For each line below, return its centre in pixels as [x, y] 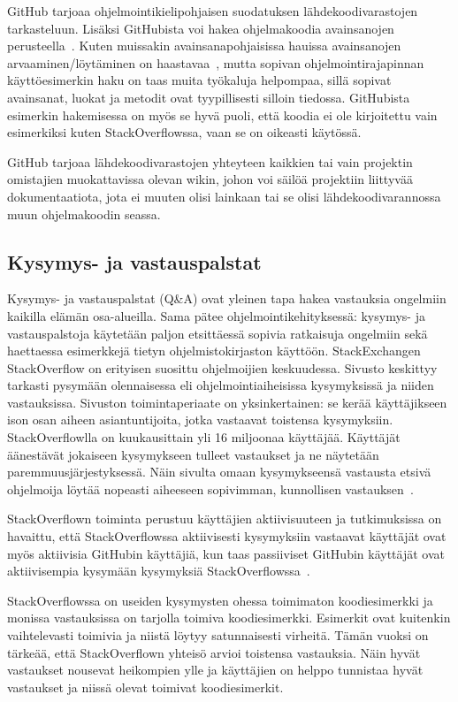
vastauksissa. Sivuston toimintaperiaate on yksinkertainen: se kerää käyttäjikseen [227, 402]
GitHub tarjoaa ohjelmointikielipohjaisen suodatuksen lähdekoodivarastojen [213, 11]
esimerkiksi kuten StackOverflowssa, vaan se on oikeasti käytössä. [184, 132]
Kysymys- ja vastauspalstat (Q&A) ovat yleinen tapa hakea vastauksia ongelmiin [227, 298]
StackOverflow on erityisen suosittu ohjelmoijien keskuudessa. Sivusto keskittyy [222, 367]
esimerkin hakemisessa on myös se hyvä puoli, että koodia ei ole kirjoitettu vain [222, 114]
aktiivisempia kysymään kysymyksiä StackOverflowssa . [159, 571]
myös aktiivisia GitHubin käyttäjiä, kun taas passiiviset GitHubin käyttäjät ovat [226, 553]
